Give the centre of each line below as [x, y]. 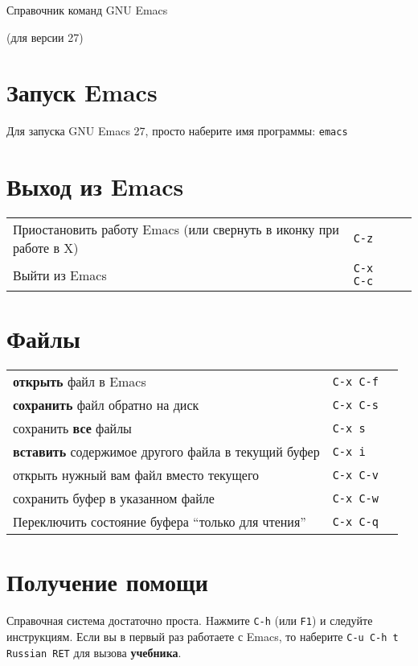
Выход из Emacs [95, 186]
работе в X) [46, 248]
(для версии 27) [45, 37]
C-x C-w [355, 498]
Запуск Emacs [82, 92]
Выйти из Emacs [60, 275]
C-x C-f [355, 381]
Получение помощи [107, 582]
